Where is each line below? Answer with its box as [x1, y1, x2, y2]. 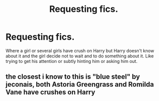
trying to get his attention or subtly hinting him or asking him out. [5, 58, 138, 64]
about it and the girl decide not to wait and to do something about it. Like [5, 53, 154, 59]
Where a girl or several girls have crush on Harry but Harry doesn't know [5, 48, 155, 53]
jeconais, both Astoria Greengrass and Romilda [5, 80, 154, 89]
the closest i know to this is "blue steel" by [5, 73, 140, 81]
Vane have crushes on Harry [5, 88, 96, 97]
